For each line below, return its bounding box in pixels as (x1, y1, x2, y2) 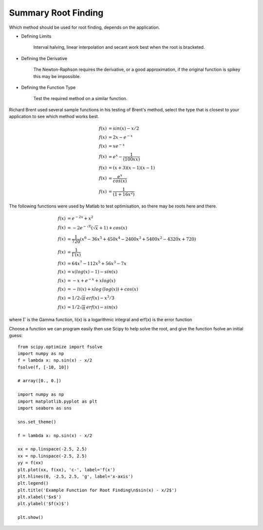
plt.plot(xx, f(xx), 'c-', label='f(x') (18, 467, 115, 472)
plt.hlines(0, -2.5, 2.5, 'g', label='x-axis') (18, 473, 133, 479)
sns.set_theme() (18, 419, 56, 425)
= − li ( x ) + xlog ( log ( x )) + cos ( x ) (67, 286, 138, 292)
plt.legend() (18, 481, 49, 486)
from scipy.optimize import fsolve (18, 344, 103, 349)
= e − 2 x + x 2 (67, 215, 94, 221)
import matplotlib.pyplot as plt (18, 398, 97, 404)
